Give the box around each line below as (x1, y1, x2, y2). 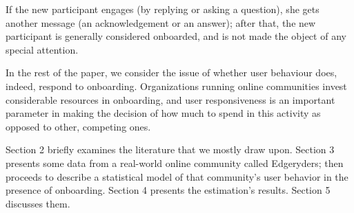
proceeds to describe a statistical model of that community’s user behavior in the (6, 169, 348, 183)
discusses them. (6, 196, 70, 210)
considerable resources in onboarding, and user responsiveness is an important (6, 92, 335, 106)
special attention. (6, 42, 79, 56)
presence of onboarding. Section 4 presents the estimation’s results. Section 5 (6, 183, 331, 197)
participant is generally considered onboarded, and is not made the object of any (6, 29, 346, 43)
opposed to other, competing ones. (6, 119, 151, 133)
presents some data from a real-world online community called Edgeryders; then (6, 155, 344, 170)
